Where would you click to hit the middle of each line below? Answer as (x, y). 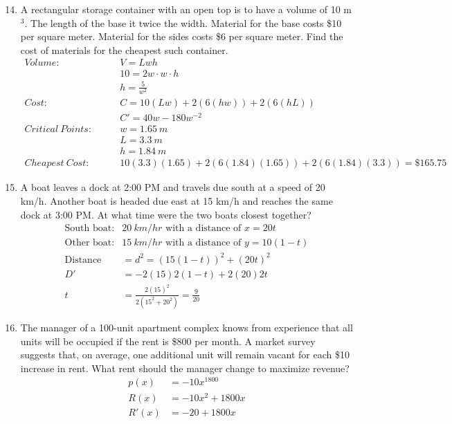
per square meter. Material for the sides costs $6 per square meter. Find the (182, 36)
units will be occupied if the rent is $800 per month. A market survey (168, 341)
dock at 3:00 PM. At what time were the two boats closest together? (166, 214)
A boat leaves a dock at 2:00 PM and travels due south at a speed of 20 (173, 187)
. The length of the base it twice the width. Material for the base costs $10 (183, 22)
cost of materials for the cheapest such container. (124, 49)
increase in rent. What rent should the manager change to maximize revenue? (185, 368)
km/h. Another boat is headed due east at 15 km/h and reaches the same (177, 200)
